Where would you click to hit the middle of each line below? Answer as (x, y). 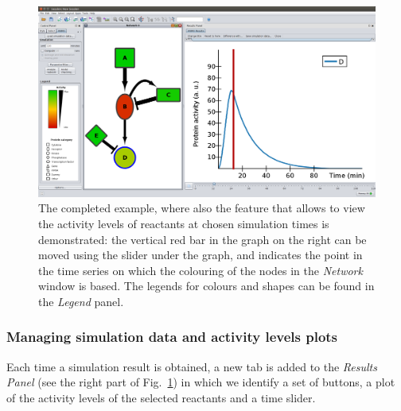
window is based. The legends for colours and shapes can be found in (206, 286)
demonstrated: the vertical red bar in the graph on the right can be (202, 239)
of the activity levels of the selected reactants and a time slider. (161, 397)
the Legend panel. (81, 301)
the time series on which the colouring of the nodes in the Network (200, 270)
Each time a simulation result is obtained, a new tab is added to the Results (192, 366)
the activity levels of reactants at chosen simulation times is (184, 223)
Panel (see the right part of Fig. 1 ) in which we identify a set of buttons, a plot (201, 382)
